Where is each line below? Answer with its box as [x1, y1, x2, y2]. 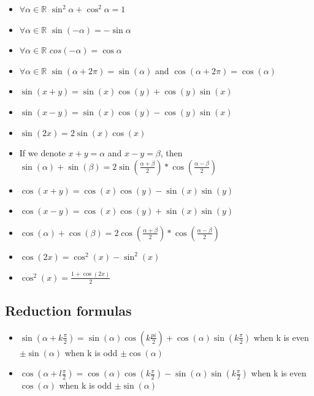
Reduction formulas [5, 301, 132, 320]
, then [160, 147, 183, 159]
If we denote [19, 147, 66, 159]
